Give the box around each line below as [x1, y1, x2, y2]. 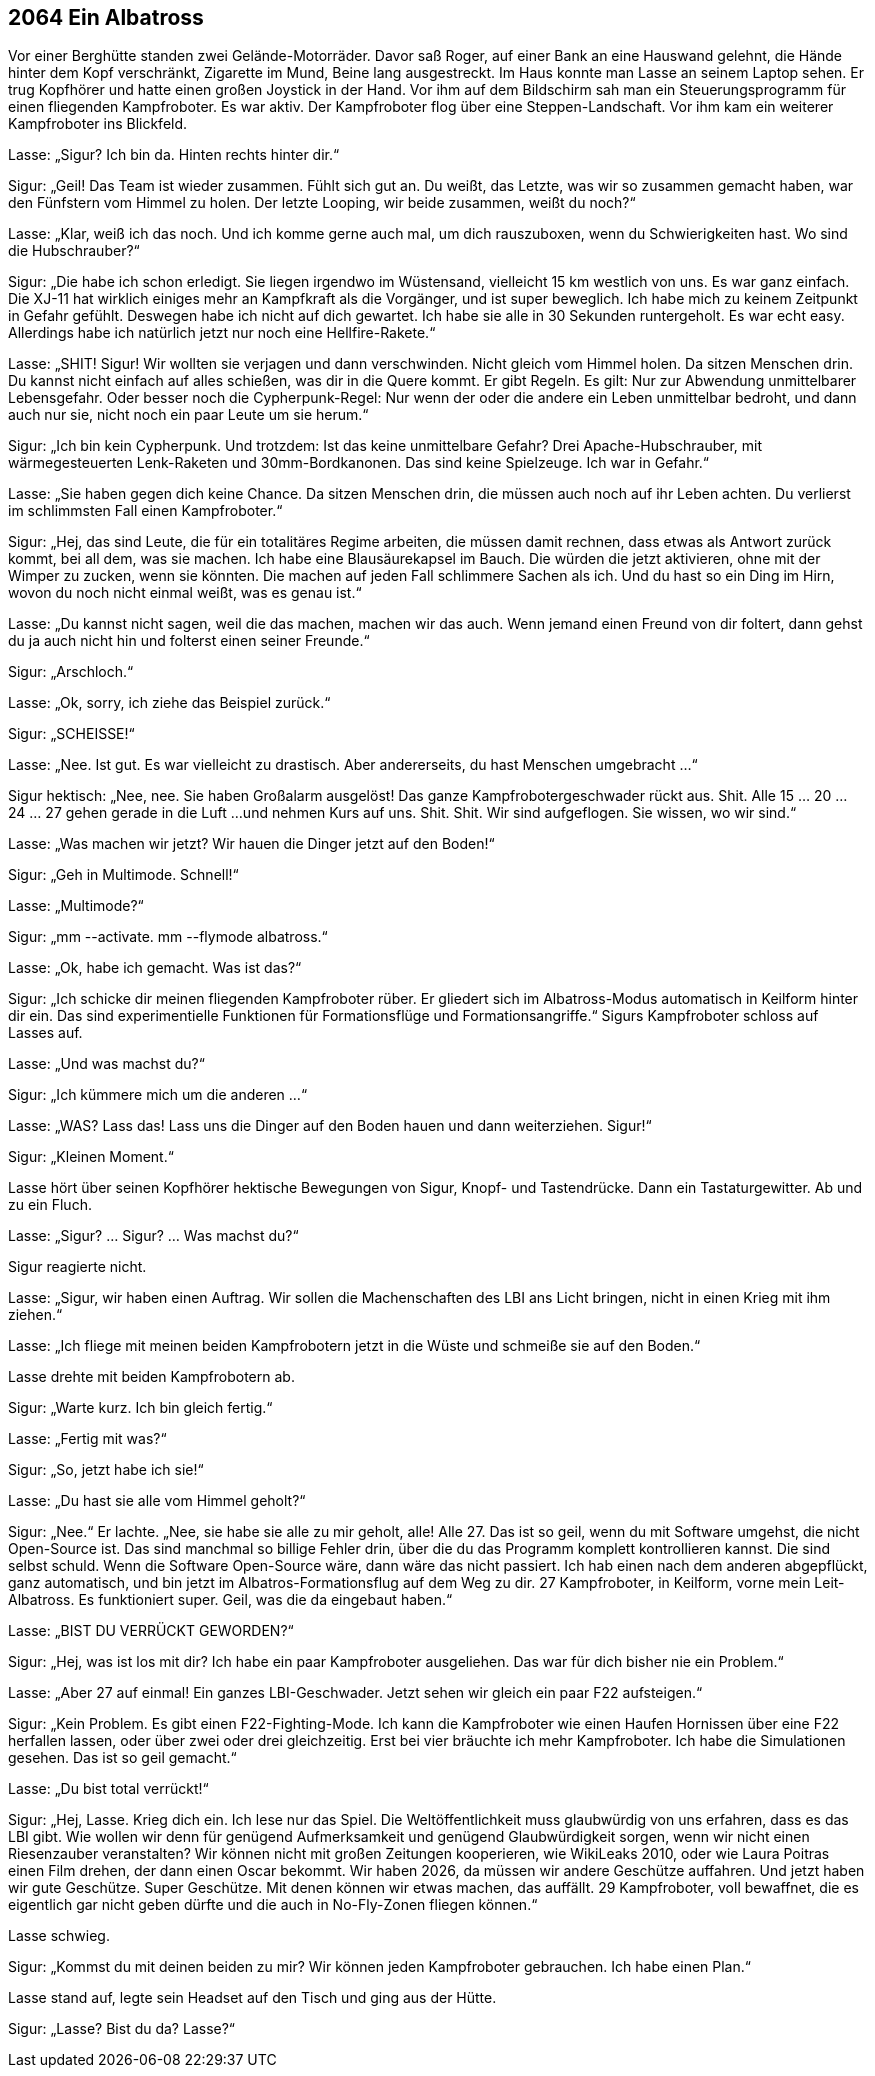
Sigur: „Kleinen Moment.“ [8, 1148, 174, 1166]
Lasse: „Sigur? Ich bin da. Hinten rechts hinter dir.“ [8, 146, 340, 164]
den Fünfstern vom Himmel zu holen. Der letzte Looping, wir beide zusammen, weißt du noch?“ [8, 194, 636, 212]
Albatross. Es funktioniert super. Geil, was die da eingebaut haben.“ [8, 1591, 453, 1609]
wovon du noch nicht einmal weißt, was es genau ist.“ [8, 584, 362, 602]
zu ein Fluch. [8, 1196, 92, 1214]
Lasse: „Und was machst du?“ [8, 1055, 205, 1073]
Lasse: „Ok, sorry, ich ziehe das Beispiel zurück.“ [8, 694, 331, 712]
